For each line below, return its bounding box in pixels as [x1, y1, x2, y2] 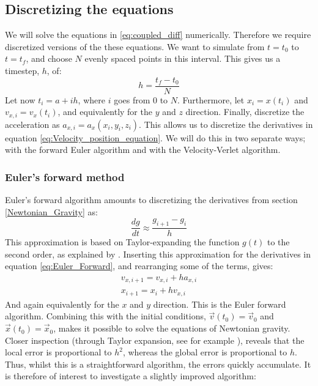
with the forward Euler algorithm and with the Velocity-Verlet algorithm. [5, 143, 281, 156]
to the [267, 236, 290, 248]
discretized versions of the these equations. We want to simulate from [5, 40, 265, 53]
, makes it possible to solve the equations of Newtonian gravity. [53, 322, 290, 335]
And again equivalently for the [5, 297, 119, 310]
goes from [114, 93, 150, 106]
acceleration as [5, 117, 60, 130]
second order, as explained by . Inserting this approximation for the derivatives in [5, 247, 311, 260]
